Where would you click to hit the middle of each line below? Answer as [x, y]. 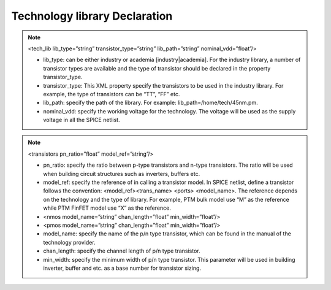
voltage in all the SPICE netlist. [82, 120]
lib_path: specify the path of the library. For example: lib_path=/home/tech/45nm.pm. [150, 103]
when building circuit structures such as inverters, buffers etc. [122, 174]
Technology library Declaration [92, 16]
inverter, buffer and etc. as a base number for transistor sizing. [122, 268]
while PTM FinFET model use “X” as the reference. [107, 208]
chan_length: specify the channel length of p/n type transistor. [122, 251]
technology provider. [69, 242]
